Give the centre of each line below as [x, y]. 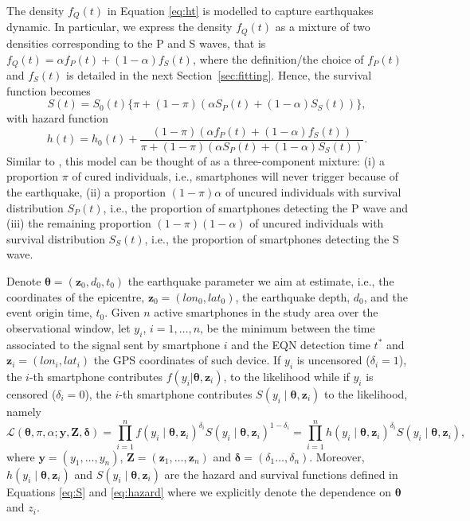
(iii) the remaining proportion [79, 223]
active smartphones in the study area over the [266, 312]
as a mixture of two [323, 27]
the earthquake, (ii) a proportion [86, 191]
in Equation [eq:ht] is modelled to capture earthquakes [240, 10]
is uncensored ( [333, 360]
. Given [122, 312]
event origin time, [49, 312]
